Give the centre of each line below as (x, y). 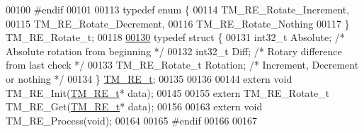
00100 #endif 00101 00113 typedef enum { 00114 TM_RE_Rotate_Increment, (178, 9)
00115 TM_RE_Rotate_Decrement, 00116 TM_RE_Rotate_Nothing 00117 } (178, 23)
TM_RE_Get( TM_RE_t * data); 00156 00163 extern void (134, 106)
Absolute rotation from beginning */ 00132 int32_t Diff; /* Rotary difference (174, 51)
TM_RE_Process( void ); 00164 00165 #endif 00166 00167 (132, 120)
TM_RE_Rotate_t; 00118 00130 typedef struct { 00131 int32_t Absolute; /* (175, 37)
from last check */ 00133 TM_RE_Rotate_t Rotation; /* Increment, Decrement (182, 65)
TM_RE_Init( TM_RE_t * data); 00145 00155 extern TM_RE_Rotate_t (168, 92)
